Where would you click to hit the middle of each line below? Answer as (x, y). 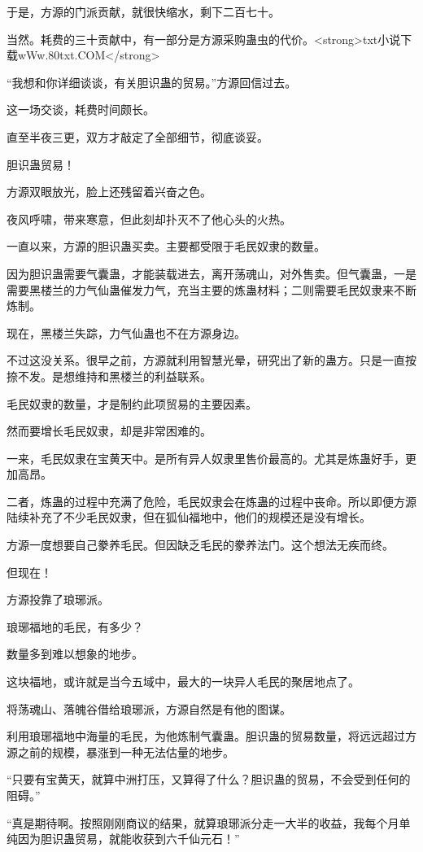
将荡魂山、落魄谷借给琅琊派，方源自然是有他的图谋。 (149, 708)
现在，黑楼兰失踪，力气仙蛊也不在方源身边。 (126, 332)
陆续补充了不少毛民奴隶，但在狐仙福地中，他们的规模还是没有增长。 (189, 517)
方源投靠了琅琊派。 (58, 599)
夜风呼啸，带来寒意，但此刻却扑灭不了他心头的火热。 (149, 218)
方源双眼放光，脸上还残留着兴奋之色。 (109, 192)
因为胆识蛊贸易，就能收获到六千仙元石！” (129, 839)
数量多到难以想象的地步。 (75, 654)
